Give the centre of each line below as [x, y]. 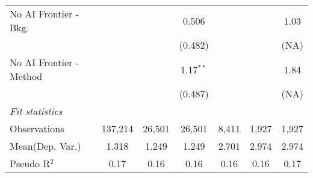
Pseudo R [30, 163]
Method [26, 76]
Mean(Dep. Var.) [45, 146]
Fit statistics [36, 111]
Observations [37, 128]
